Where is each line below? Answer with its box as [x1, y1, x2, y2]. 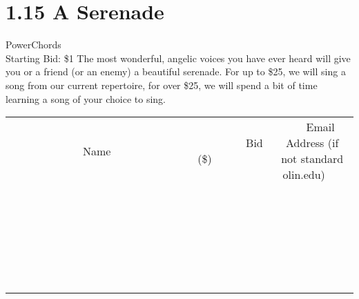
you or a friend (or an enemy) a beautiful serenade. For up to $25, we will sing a [6, 64, 346, 79]
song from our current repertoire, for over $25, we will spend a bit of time [6, 77, 318, 92]
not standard [281, 151, 344, 167]
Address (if [286, 135, 339, 151]
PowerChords [6, 37, 61, 52]
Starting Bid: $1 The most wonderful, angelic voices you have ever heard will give [6, 50, 351, 65]
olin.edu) [282, 166, 325, 183]
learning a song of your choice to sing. [6, 91, 166, 106]
